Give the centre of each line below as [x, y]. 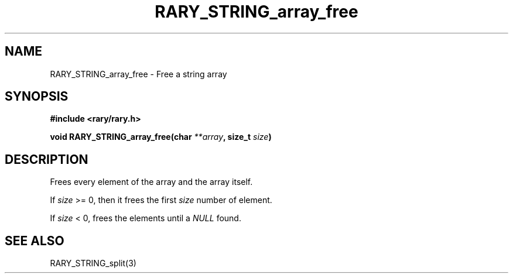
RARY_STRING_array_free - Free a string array [138, 74]
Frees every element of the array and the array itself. [151, 182]
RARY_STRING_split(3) [93, 263]
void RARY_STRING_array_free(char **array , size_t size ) [161, 137]
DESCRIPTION [47, 159]
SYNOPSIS [37, 97]
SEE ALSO [35, 241]
